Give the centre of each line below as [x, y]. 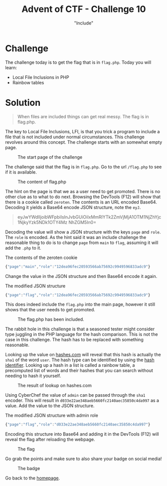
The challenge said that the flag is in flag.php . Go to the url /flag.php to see [83, 167]
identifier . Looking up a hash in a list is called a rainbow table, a [70, 365]
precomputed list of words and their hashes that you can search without [79, 371]
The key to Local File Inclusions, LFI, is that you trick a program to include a [83, 131]
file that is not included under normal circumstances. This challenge [75, 137]
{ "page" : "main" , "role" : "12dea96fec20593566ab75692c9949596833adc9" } [78, 266]
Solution [23, 103]
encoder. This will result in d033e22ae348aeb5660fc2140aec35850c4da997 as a [82, 401]
